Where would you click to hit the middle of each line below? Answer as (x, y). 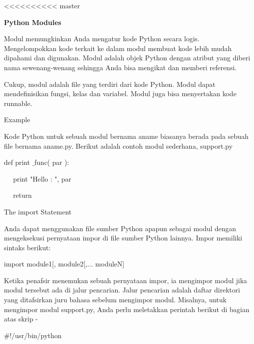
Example (17, 119)
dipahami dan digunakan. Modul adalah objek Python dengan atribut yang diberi (127, 58)
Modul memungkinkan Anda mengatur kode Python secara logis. (102, 39)
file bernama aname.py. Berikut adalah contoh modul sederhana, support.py (118, 146)
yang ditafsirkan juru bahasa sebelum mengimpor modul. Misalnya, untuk (115, 300)
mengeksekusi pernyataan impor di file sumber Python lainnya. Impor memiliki (123, 238)
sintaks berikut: (27, 247)
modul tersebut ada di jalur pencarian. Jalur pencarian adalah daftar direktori (122, 290)
